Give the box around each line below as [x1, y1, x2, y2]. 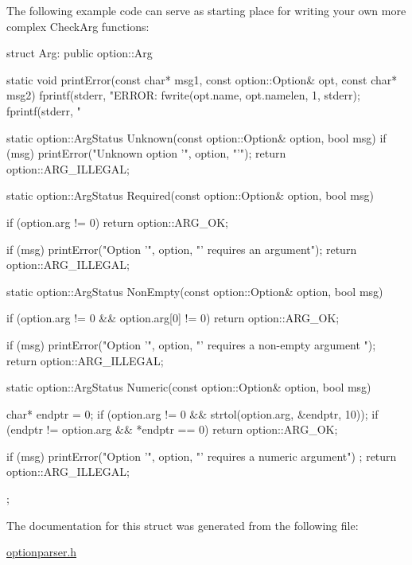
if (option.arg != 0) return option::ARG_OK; [6, 213, 228, 230]
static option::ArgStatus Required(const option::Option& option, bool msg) [6, 187, 374, 204]
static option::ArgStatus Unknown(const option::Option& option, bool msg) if [6, 129, 387, 146]
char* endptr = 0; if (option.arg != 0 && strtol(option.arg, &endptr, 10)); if [6, 405, 379, 422]
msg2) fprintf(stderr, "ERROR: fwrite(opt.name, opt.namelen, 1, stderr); [6, 87, 360, 103]
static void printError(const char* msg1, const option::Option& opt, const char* [6, 71, 398, 88]
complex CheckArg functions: [6, 18, 150, 34]
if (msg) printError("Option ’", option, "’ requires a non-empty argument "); [6, 336, 376, 353]
